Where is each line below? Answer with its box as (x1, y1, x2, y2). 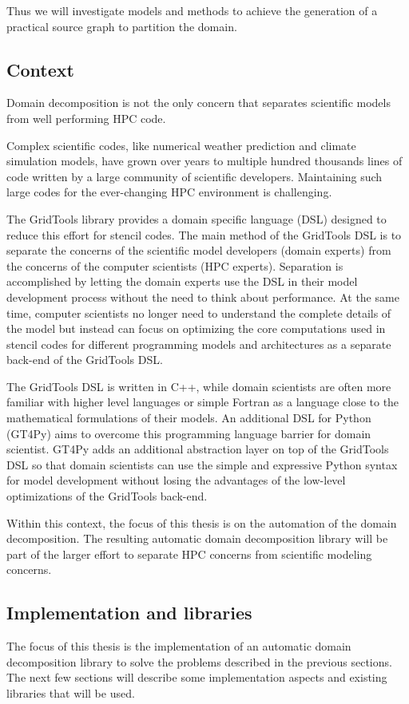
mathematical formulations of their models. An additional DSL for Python (6, 409, 371, 426)
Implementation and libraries (6, 600, 252, 625)
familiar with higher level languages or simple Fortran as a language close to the (6, 394, 399, 410)
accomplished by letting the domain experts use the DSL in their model (6, 273, 358, 290)
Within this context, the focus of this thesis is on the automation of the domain (6, 514, 397, 531)
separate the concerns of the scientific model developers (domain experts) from (6, 242, 391, 259)
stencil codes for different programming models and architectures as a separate (6, 335, 391, 352)
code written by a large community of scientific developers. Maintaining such (6, 168, 383, 184)
